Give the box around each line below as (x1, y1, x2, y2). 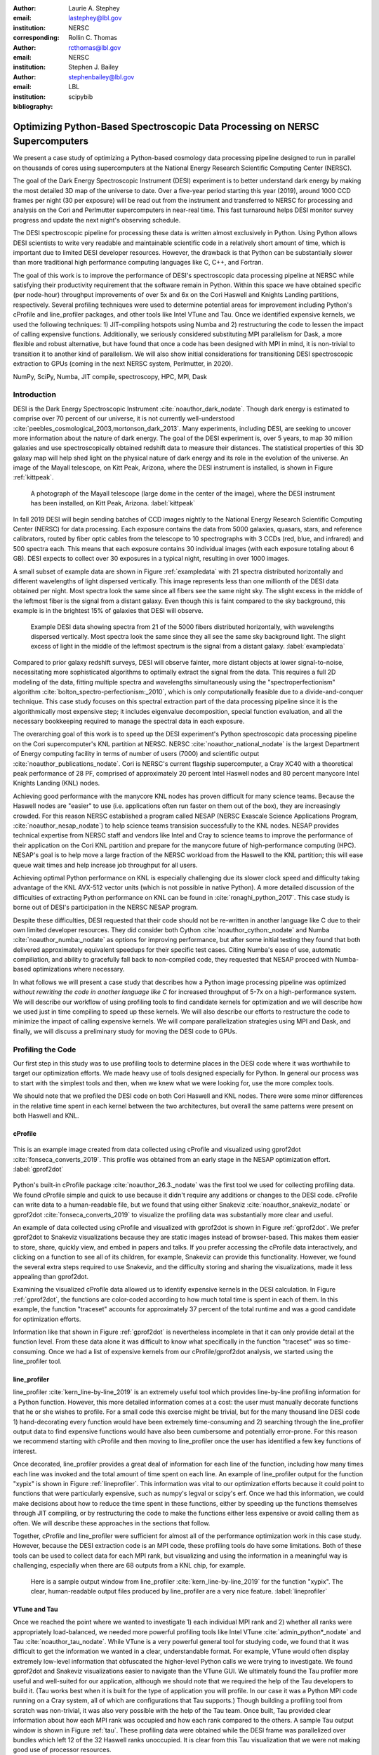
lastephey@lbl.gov (68, 14, 122, 22)
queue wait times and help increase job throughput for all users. (13, 861, 198, 869)
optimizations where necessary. (32, 965, 125, 974)
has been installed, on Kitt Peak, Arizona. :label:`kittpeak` (30, 499, 196, 508)
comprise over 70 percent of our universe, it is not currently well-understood (13, 414, 235, 423)
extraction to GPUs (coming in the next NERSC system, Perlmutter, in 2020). (13, 359, 233, 368)
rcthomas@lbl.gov (68, 43, 121, 52)
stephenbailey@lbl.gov (68, 72, 135, 81)
